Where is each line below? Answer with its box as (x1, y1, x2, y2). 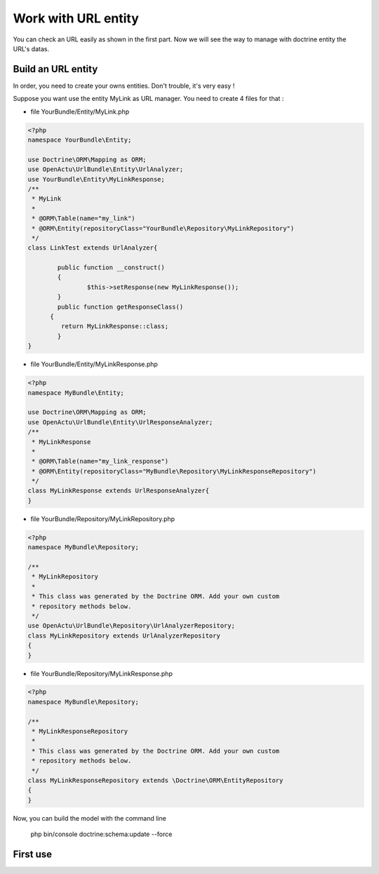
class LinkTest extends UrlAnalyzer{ (27, 244, 158, 252)
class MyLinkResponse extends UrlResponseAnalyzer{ (27, 487, 210, 495)
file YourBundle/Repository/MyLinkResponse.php (30, 669, 173, 678)
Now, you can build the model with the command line (13, 814, 166, 822)
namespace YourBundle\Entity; (27, 136, 132, 144)
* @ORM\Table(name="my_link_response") (32, 457, 168, 466)
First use (13, 848, 53, 860)
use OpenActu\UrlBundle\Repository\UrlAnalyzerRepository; (27, 621, 235, 630)
